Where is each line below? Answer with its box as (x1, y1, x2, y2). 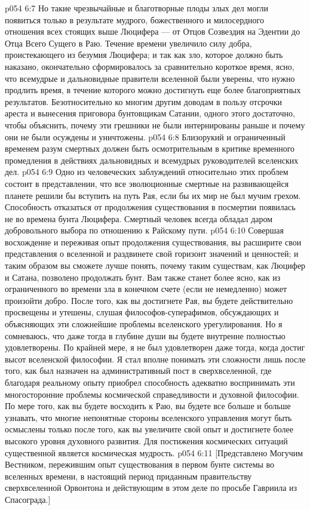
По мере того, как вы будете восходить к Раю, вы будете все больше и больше (5, 400, 291, 412)
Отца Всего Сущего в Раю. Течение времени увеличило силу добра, (5, 36, 252, 49)
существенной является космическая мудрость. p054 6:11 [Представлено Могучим (5, 446, 303, 459)
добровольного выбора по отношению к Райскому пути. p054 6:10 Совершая (5, 224, 284, 236)
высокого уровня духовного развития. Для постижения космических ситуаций (5, 434, 288, 447)
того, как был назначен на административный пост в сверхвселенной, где (5, 364, 272, 377)
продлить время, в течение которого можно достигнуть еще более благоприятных (5, 84, 301, 96)
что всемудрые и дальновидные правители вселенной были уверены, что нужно (5, 72, 295, 84)
